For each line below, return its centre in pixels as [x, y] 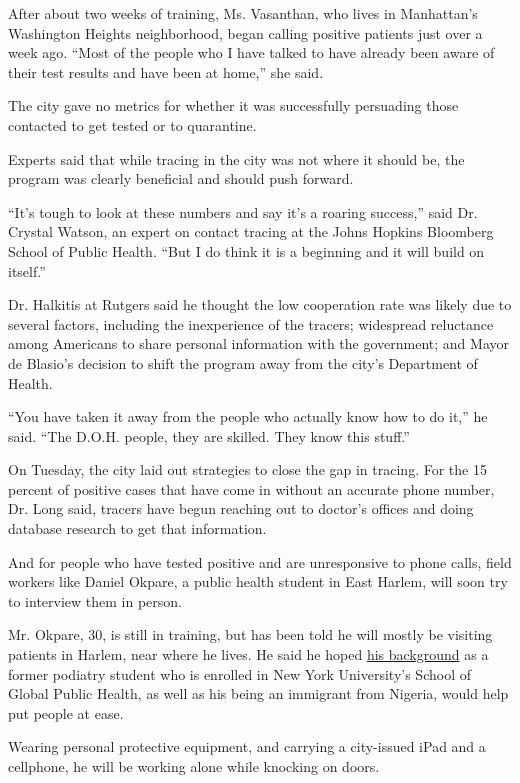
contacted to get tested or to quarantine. [132, 124]
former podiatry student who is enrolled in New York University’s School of [239, 673]
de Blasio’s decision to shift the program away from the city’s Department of [243, 362]
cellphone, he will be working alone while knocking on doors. [194, 766]
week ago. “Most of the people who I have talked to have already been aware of [251, 52]
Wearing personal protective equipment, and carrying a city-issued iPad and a [247, 746]
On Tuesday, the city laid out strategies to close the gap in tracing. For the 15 [247, 469]
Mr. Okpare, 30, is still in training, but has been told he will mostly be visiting [250, 634]
